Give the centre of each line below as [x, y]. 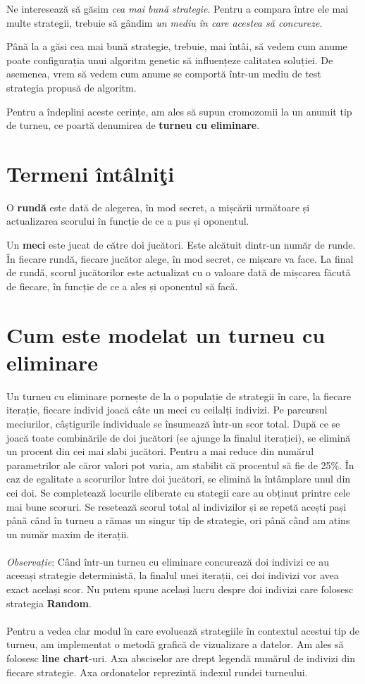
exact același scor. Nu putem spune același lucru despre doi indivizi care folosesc [180, 589]
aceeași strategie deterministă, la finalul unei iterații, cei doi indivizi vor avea [173, 575]
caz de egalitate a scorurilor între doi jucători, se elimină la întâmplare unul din [179, 479]
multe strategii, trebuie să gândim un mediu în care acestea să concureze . [165, 22]
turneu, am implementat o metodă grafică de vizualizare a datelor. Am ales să [175, 644]
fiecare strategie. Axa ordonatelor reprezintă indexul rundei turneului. [157, 672]
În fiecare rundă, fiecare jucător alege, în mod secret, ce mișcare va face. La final [180, 258]
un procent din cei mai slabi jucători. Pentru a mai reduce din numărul [160, 451]
